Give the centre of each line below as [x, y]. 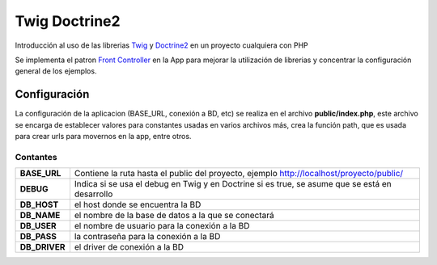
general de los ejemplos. [56, 71]
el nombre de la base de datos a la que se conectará [174, 216]
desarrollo [93, 194]
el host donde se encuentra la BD [138, 204]
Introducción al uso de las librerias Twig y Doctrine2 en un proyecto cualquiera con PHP [162, 45]
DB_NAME [40, 216]
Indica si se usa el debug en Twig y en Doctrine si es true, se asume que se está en [233, 184]
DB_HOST [39, 204]
